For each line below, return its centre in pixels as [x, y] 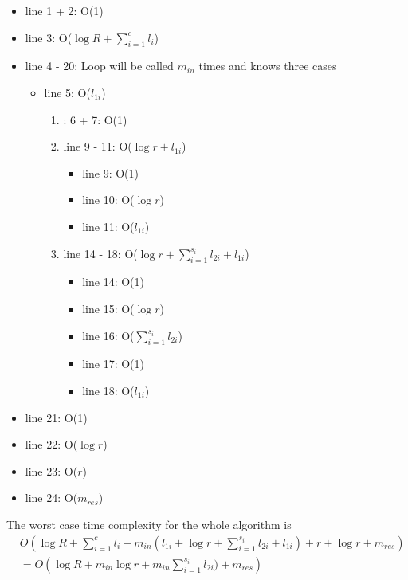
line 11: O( [108, 226]
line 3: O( [49, 37]
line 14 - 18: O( [100, 253]
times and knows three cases [268, 66]
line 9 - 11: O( [98, 146]
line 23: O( [51, 470]
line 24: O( [51, 498]
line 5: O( [67, 92]
